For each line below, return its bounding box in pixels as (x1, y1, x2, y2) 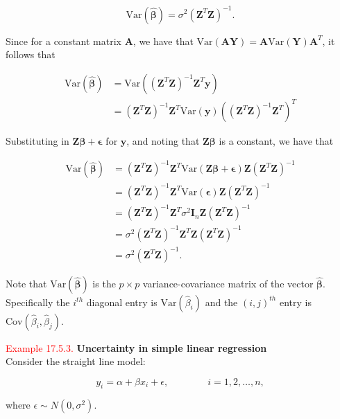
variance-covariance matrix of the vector (142, 276, 314, 290)
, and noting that (126, 134, 200, 148)
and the (205, 294, 238, 309)
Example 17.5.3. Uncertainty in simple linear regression (6, 340, 267, 355)
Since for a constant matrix (6, 33, 121, 48)
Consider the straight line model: (6, 354, 146, 368)
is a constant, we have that (219, 134, 334, 148)
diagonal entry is (86, 294, 158, 309)
